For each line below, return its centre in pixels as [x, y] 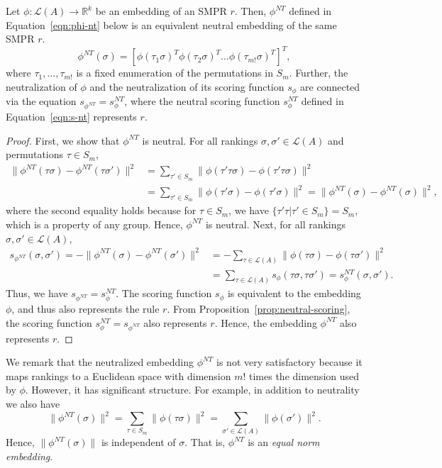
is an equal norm [284, 442]
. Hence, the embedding [266, 322]
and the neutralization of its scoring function [187, 86]
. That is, [205, 442]
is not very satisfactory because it [289, 362]
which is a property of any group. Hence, [94, 224]
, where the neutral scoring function [202, 101]
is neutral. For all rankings [200, 140]
